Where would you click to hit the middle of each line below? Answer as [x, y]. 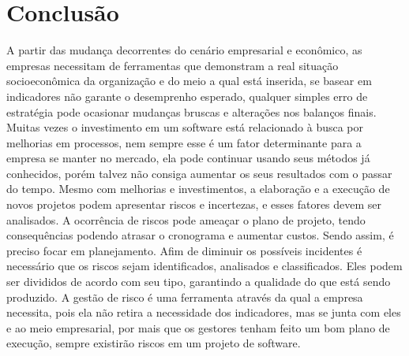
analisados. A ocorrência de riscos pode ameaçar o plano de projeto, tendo [186, 219]
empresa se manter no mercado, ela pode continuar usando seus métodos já [188, 158]
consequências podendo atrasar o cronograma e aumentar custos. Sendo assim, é [200, 235]
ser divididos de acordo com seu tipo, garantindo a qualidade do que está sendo [199, 282]
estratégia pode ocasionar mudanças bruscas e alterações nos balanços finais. [191, 111]
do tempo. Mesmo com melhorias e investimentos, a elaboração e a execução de [198, 189]
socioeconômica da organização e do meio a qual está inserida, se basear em [189, 81]
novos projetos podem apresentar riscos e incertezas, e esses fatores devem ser [194, 204]
